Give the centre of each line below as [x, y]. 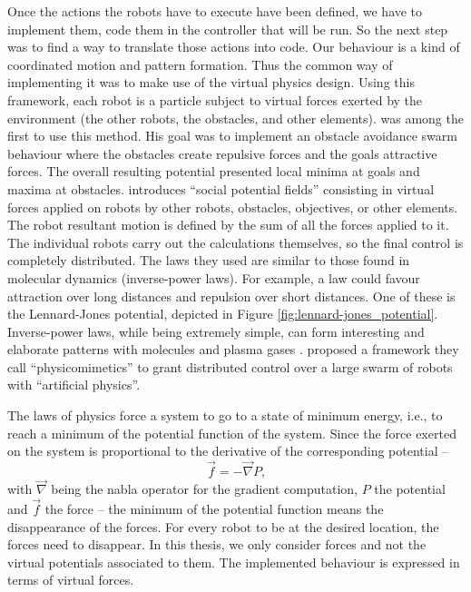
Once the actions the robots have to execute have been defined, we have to [215, 11]
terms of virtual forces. [71, 580]
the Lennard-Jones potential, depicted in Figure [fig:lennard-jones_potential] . [223, 314]
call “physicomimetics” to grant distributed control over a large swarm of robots [230, 366]
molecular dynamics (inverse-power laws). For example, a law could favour [214, 277]
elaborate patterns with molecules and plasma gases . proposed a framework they [233, 349]
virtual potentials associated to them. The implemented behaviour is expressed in [234, 562]
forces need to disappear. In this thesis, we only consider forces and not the [217, 544]
